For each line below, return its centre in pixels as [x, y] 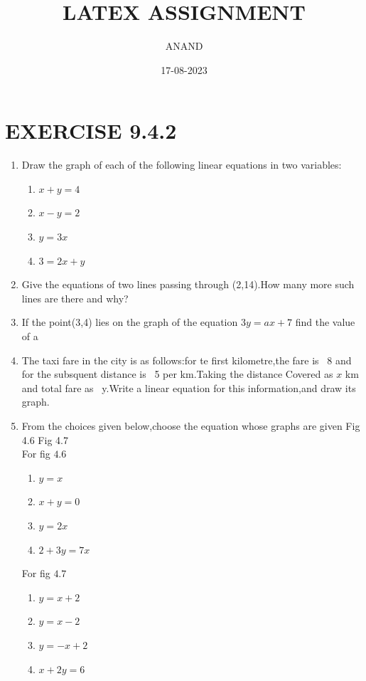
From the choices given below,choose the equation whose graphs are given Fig [191, 425]
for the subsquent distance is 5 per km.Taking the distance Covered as [177, 374]
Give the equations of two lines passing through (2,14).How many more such [188, 284]
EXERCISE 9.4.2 [91, 131]
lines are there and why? [75, 298]
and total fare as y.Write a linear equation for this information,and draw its [189, 387]
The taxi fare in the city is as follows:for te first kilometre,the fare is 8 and [187, 360]
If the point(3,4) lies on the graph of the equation [130, 322]
